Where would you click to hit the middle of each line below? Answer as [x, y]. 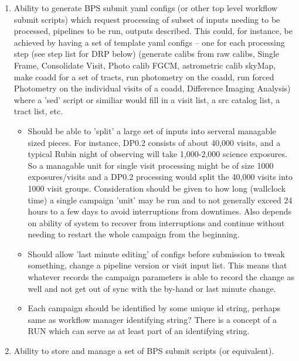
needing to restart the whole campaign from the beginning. [134, 234]
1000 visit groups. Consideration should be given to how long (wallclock [157, 188]
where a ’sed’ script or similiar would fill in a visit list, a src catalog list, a [147, 99]
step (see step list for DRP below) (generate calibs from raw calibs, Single [147, 54]
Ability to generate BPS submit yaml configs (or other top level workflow [145, 8]
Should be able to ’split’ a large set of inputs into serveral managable [152, 130]
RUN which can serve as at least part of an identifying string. [139, 331]
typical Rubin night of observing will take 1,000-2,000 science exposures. [157, 154]
